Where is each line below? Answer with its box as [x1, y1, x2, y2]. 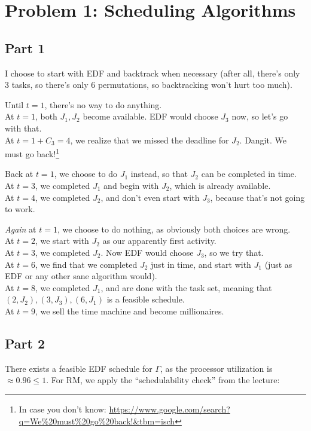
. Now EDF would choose [100, 246, 194, 258]
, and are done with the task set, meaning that [100, 281, 272, 294]
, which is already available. [169, 179, 271, 191]
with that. [5, 121, 42, 134]
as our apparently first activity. [102, 234, 217, 247]
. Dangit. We [239, 133, 286, 146]
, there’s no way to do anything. [44, 98, 162, 111]
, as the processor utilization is [160, 362, 273, 374]
